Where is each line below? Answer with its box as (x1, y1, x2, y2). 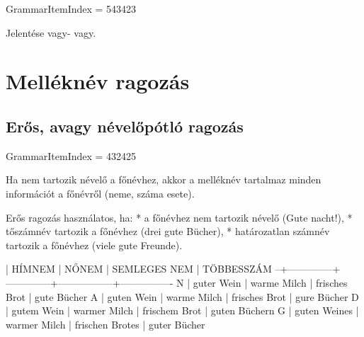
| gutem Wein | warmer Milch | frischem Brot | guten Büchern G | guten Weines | (6, 303, 359, 318)
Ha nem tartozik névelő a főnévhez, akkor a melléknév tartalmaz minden (6, 172, 322, 187)
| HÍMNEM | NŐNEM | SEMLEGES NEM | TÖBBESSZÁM (6, 261, 272, 276)
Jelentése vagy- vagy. (6, 25, 96, 40)
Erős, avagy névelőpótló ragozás (6, 115, 244, 137)
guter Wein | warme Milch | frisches (193, 275, 348, 290)
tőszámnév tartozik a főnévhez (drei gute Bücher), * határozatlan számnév (6, 224, 330, 239)
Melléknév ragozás (6, 67, 190, 96)
